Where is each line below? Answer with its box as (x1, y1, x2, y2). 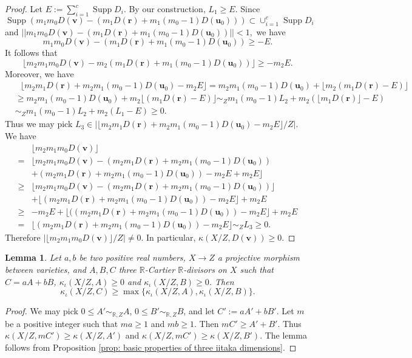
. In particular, (141, 230, 196, 243)
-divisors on (183, 263, 227, 275)
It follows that (5, 46, 58, 59)
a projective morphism (217, 251, 300, 264)
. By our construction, (123, 2, 206, 15)
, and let (183, 305, 215, 317)
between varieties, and (5, 263, 86, 275)
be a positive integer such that (5, 317, 118, 329)
